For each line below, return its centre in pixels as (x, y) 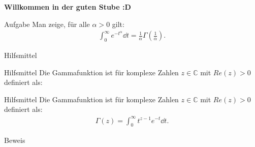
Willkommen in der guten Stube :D (68, 7)
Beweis (15, 140)
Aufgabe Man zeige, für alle (47, 24)
